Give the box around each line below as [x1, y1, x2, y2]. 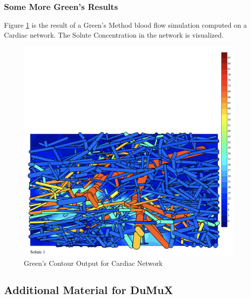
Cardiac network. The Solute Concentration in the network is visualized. [4, 29, 224, 40]
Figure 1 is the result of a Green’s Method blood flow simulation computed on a [4, 20, 247, 30]
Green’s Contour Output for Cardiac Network [24, 258, 163, 268]
